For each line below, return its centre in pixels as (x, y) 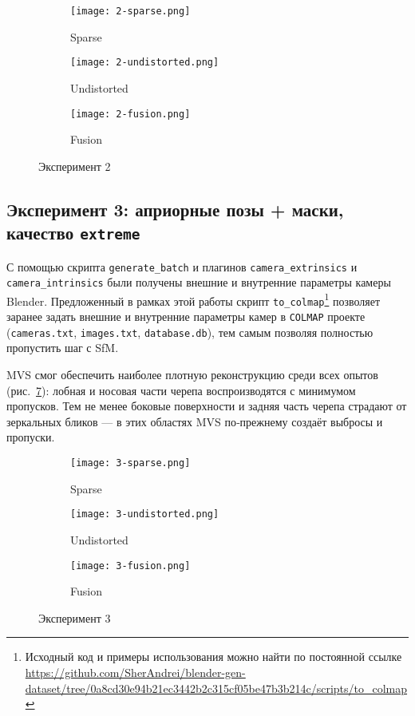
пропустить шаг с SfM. (63, 348)
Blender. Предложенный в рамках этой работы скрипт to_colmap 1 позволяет (194, 299)
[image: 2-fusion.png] (130, 114)
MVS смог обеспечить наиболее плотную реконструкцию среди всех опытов (192, 375)
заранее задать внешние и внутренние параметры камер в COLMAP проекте (186, 316)
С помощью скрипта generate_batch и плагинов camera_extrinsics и (182, 266)
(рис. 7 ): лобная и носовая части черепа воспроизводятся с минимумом (181, 390)
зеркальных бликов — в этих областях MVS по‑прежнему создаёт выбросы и (195, 421)
